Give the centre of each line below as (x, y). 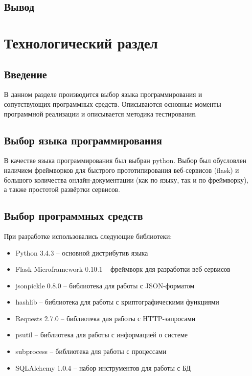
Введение (25, 74)
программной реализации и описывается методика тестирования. (101, 113)
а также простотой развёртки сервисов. (62, 189)
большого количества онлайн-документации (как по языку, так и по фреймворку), (126, 179)
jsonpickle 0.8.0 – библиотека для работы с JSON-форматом (105, 285)
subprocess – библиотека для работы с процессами (91, 351)
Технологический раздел (81, 42)
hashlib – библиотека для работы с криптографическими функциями (117, 302)
